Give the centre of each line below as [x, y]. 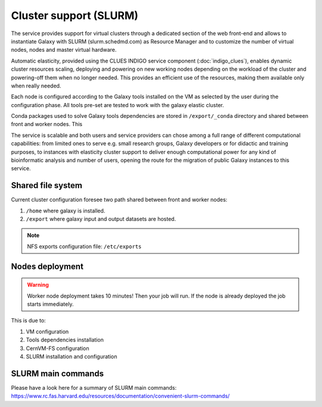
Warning [38, 285]
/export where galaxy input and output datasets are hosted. [101, 219]
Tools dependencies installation [65, 340]
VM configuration [47, 331]
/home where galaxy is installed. [66, 211]
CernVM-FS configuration [58, 348]
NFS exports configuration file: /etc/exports [84, 246]
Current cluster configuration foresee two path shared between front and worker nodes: [119, 200]
